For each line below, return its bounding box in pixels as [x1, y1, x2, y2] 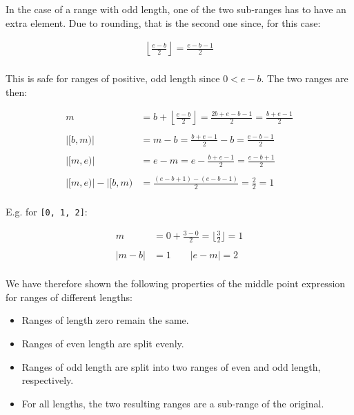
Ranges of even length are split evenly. [21, 336, 184, 351]
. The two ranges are [261, 71, 348, 86]
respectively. [21, 373, 74, 387]
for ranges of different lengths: [6, 289, 132, 304]
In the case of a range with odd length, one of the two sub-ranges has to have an [6, 2, 346, 16]
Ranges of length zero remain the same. [21, 313, 189, 327]
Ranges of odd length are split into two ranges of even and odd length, [21, 359, 321, 374]
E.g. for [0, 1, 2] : [6, 204, 88, 219]
